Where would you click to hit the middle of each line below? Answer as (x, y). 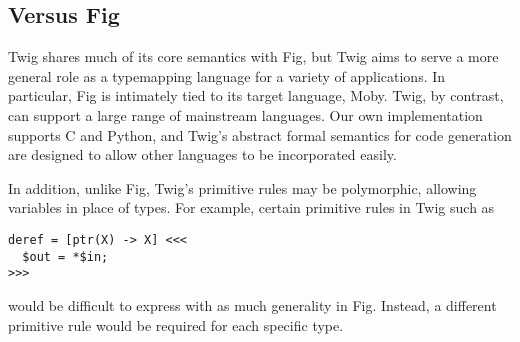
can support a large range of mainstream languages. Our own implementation (245, 114)
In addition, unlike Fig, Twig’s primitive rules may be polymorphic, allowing (242, 187)
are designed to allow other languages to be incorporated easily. (202, 154)
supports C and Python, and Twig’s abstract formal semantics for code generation (260, 134)
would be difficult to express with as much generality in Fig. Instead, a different (252, 304)
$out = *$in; (65, 256)
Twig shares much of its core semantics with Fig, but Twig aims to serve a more (253, 56)
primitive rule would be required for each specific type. (176, 324)
